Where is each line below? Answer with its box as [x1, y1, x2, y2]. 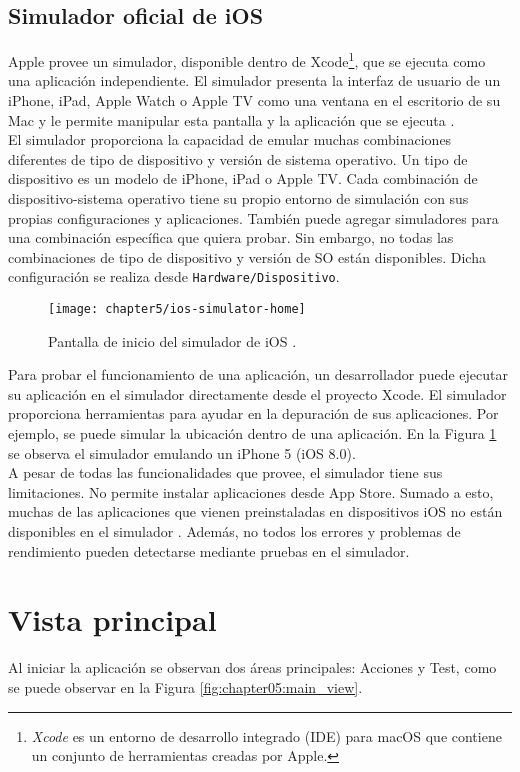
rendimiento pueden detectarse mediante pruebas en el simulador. [8, 540, 410, 561]
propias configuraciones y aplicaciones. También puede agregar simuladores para [8, 207, 499, 228]
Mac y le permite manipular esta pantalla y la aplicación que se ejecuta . [8, 109, 455, 130]
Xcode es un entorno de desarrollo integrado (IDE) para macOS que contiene [31, 725, 502, 746]
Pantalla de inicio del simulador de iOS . [48, 330, 297, 351]
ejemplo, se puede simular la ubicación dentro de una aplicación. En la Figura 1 [8, 423, 497, 444]
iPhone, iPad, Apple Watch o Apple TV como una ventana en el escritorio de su [8, 90, 501, 111]
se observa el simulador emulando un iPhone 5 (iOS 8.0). [8, 442, 356, 463]
